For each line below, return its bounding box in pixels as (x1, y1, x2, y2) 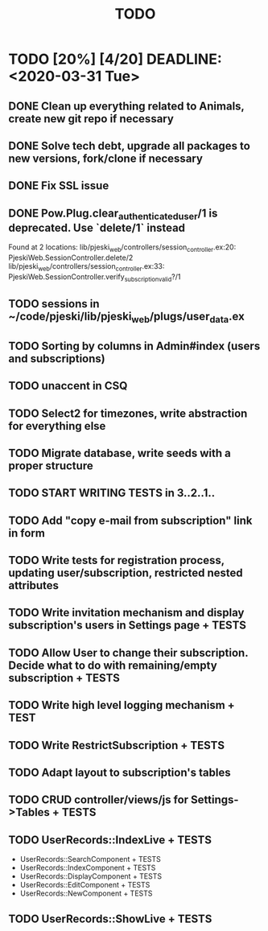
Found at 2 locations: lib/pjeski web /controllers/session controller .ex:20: (8, 242, 237, 254)
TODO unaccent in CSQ (8, 379, 128, 393)
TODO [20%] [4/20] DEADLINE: (8, 50, 223, 68)
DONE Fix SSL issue (8, 179, 109, 193)
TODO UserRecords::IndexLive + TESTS (8, 833, 212, 847)
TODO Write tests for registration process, (8, 554, 225, 567)
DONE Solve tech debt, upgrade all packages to (8, 138, 251, 153)
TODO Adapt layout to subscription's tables (8, 766, 231, 780)
